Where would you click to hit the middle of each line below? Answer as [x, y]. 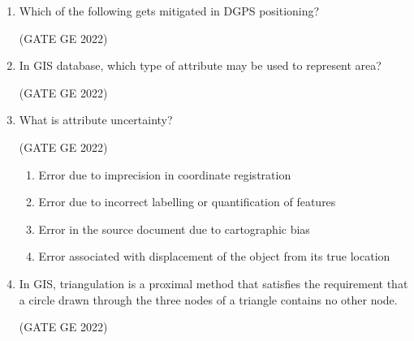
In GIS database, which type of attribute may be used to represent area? [200, 65]
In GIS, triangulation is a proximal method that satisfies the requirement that [213, 283]
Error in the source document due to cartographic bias [174, 229]
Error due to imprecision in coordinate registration [165, 174]
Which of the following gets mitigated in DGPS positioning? [169, 11]
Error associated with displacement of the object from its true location [214, 256]
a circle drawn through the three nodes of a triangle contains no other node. [208, 299]
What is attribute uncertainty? [96, 120]
